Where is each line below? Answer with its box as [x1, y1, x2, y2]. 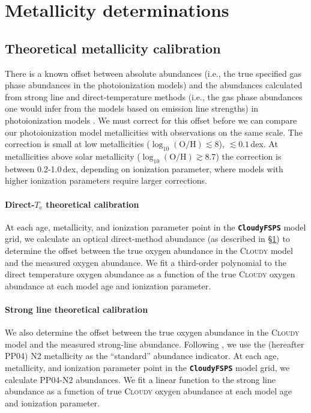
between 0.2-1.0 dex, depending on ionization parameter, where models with [5, 162, 283, 175]
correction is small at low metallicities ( [5, 137, 150, 150]
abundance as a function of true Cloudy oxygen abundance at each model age [5, 385, 292, 397]
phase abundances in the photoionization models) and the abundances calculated [5, 79, 303, 91]
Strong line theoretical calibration [5, 303, 148, 315]
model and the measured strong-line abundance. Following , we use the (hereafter [5, 337, 304, 350]
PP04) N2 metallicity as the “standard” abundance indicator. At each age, [5, 349, 279, 362]
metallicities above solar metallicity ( [5, 149, 140, 162]
